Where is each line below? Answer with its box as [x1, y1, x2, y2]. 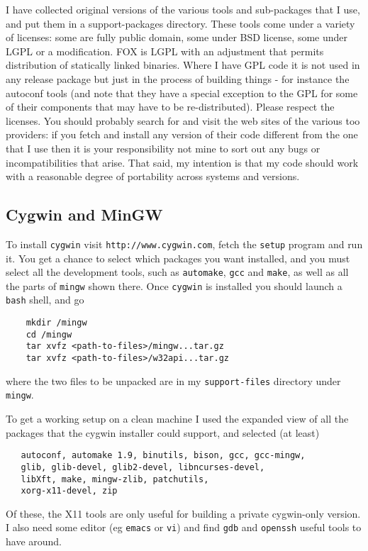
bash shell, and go [6, 292, 84, 307]
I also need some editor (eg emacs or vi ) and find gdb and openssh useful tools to [6, 520, 362, 535]
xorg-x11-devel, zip [21, 486, 118, 496]
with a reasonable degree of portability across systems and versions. [6, 169, 300, 184]
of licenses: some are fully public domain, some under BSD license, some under [6, 30, 347, 45]
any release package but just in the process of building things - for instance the [6, 71, 350, 86]
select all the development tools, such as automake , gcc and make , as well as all [6, 265, 349, 279]
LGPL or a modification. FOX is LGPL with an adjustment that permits [6, 43, 324, 58]
